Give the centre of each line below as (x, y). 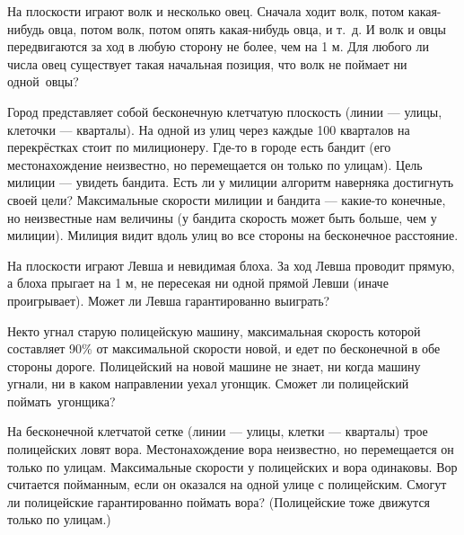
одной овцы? (43, 81)
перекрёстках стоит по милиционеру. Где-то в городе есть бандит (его (199, 147)
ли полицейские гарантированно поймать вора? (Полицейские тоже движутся (219, 501)
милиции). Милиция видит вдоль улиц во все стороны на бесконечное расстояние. (233, 235)
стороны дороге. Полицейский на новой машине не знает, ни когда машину (214, 366)
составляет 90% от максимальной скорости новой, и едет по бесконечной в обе (224, 348)
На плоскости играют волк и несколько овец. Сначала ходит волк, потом (206, 11)
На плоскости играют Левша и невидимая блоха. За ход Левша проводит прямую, (231, 265)
